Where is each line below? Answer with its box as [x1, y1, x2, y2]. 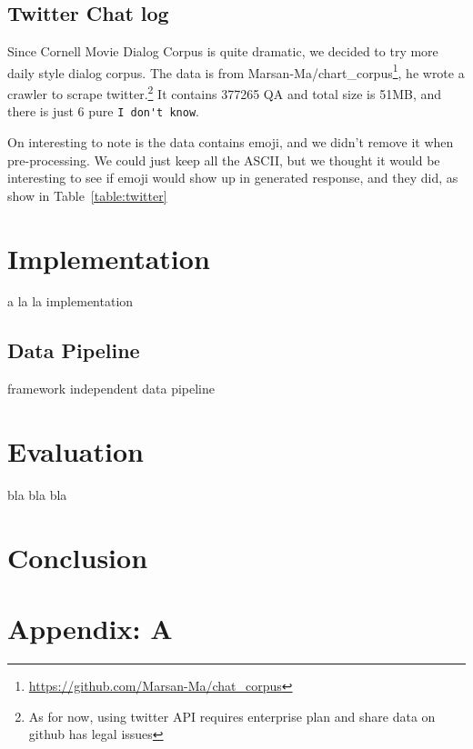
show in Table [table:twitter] [7, 185, 167, 205]
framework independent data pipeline [7, 379, 216, 398]
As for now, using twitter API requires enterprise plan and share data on [28, 706, 436, 725]
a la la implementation [7, 292, 134, 311]
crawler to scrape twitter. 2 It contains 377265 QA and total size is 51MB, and [7, 82, 442, 103]
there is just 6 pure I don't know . [7, 102, 199, 121]
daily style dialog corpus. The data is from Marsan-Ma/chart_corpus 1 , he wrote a [7, 60, 465, 82]
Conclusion [7, 538, 148, 575]
